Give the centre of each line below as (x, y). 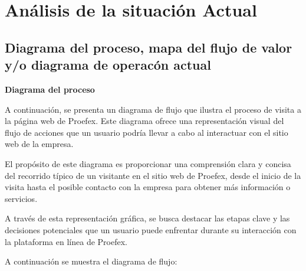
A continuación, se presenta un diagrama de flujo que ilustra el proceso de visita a (153, 109)
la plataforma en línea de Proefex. (66, 241)
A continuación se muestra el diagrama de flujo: (91, 261)
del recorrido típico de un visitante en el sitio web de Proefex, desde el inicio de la (153, 175)
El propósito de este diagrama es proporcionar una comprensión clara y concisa (148, 163)
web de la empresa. (39, 144)
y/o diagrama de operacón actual (108, 65)
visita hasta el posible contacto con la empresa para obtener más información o (148, 187)
